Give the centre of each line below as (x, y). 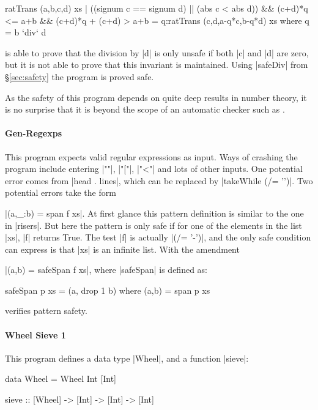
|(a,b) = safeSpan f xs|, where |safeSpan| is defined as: (106, 270)
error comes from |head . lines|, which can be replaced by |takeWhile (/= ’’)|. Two (159, 180)
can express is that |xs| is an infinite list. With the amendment (122, 249)
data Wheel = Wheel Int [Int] (61, 378)
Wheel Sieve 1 (35, 334)
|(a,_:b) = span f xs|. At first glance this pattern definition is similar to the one (154, 213)
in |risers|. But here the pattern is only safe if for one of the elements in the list (153, 225)
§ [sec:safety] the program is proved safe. (79, 76)
